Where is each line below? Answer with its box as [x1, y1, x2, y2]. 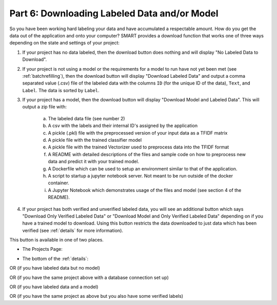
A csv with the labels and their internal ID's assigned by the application [48, 123, 198, 129]
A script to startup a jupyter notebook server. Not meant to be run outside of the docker [48, 172, 233, 179]
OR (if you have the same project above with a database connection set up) [9, 274, 169, 280]
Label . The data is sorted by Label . [22, 87, 100, 93]
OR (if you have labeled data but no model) [9, 265, 100, 271]
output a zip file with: [22, 104, 67, 110]
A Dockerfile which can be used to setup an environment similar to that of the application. [48, 165, 238, 171]
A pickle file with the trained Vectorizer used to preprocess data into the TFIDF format [48, 144, 229, 150]
